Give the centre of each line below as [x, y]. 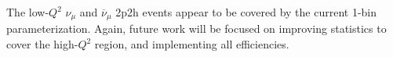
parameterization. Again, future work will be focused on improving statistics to [196, 28]
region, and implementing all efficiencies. [192, 44]
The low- [28, 12]
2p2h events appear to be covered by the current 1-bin [246, 12]
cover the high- [42, 44]
